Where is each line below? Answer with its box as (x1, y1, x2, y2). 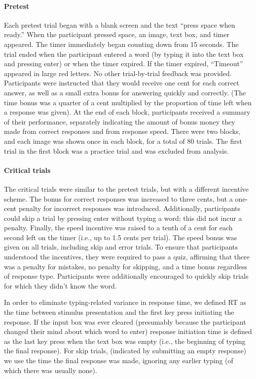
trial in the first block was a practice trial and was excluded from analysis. (4, 145, 229, 156)
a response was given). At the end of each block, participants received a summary (4, 107, 251, 117)
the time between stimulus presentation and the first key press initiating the (4, 307, 234, 317)
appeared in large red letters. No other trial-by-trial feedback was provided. (4, 68, 232, 78)
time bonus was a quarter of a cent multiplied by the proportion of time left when (4, 97, 252, 107)
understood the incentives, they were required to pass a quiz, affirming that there (4, 252, 250, 262)
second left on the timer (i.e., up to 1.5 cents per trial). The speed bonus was (4, 232, 237, 242)
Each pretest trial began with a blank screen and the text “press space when (4, 19, 235, 30)
